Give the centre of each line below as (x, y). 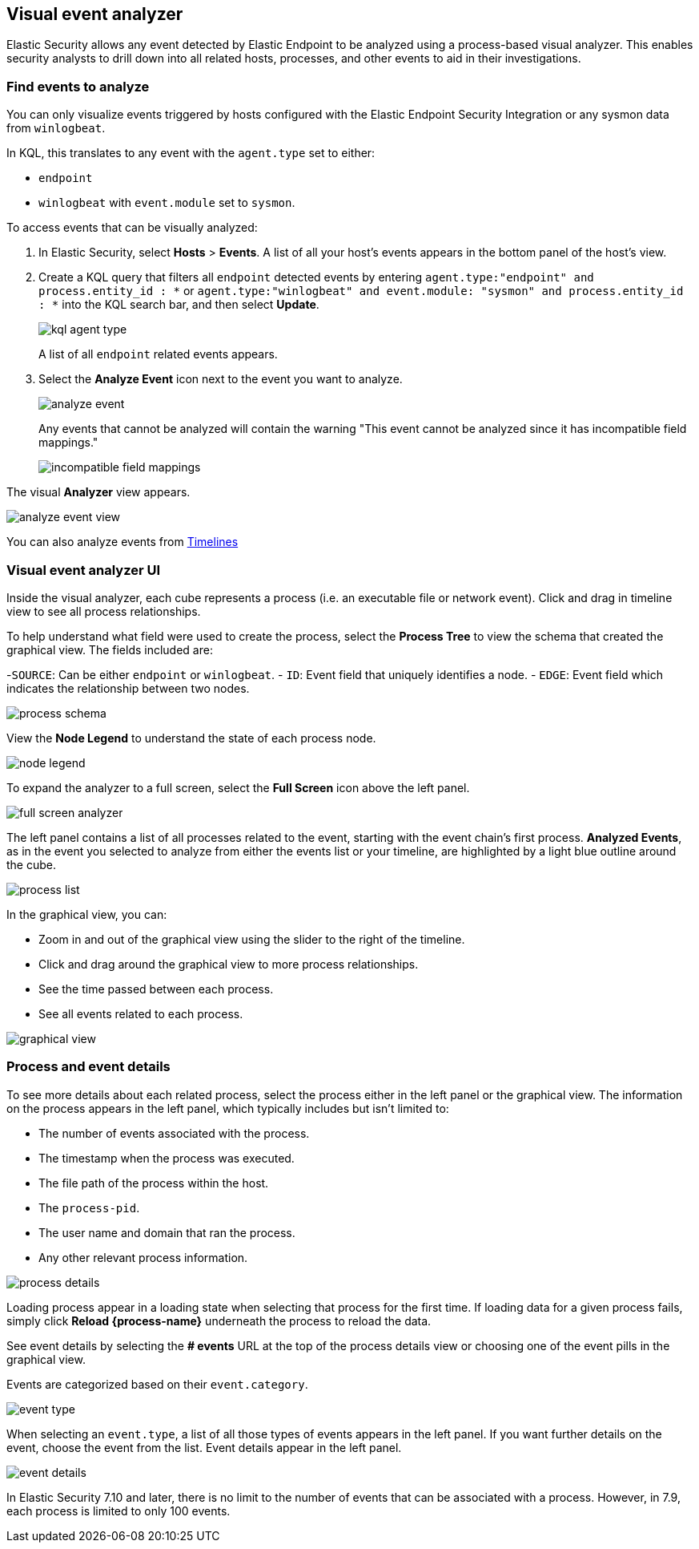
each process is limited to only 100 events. (119, 1511)
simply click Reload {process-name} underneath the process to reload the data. (219, 1320)
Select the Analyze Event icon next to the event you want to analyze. (221, 379)
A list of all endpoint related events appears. (158, 354)
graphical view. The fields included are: (110, 649)
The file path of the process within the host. (154, 1183)
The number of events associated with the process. (174, 1133)
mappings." (68, 443)
